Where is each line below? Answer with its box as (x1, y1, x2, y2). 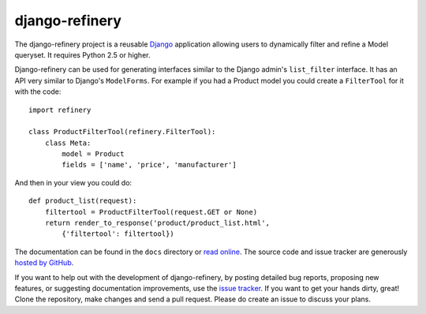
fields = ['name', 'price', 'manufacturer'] (62, 160, 237, 170)
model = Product (62, 150, 125, 159)
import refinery (28, 105, 92, 114)
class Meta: (44, 138, 92, 148)
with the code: (14, 87, 62, 96)
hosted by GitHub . (14, 258, 74, 267)
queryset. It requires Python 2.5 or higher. (14, 50, 151, 59)
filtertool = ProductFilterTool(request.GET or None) (44, 207, 258, 216)
